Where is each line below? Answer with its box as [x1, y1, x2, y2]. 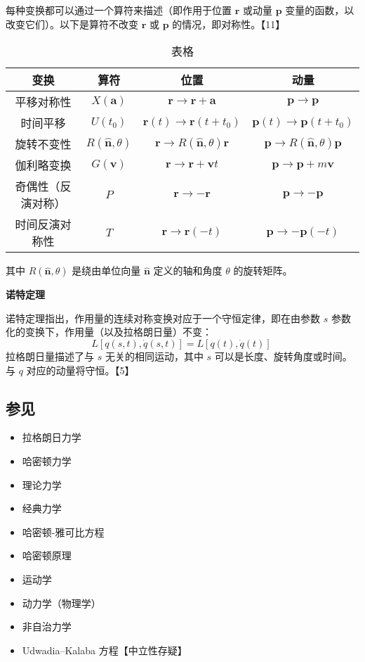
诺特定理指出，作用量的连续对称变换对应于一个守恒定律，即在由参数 [6, 310, 320, 325]
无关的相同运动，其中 [105, 348, 204, 363]
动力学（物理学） [22, 595, 101, 610]
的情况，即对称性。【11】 [172, 16, 286, 31]
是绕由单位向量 [72, 263, 141, 278]
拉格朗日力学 [22, 430, 81, 445]
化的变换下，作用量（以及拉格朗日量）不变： [6, 324, 212, 339]
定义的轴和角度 [153, 263, 223, 278]
